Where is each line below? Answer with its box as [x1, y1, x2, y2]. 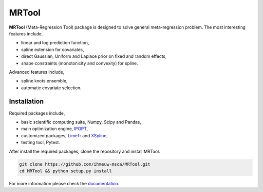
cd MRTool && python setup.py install [19, 168, 112, 174]
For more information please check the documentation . [9, 180, 119, 186]
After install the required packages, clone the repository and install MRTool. [9, 148, 160, 154]
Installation [9, 97, 44, 106]
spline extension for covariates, [21, 47, 84, 52]
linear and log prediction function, [21, 40, 90, 46]
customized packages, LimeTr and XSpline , [21, 132, 108, 138]
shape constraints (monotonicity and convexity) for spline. [21, 60, 138, 66]
